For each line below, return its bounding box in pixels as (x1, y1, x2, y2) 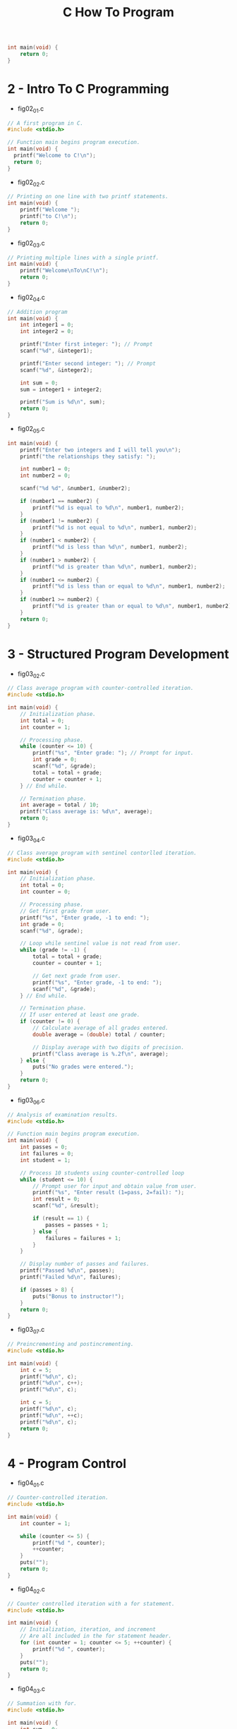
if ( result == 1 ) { (32, 1215, 90, 1223)
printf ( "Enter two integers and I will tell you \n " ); (20, 446, 181, 454)
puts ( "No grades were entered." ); (32, 1063, 134, 1071)
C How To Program (62, 4, 175, 20)
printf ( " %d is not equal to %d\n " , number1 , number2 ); (32, 523, 197, 531)
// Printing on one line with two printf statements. (7, 193, 169, 200)
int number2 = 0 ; (20, 472, 71, 480)
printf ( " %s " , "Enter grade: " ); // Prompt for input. (32, 749, 194, 757)
